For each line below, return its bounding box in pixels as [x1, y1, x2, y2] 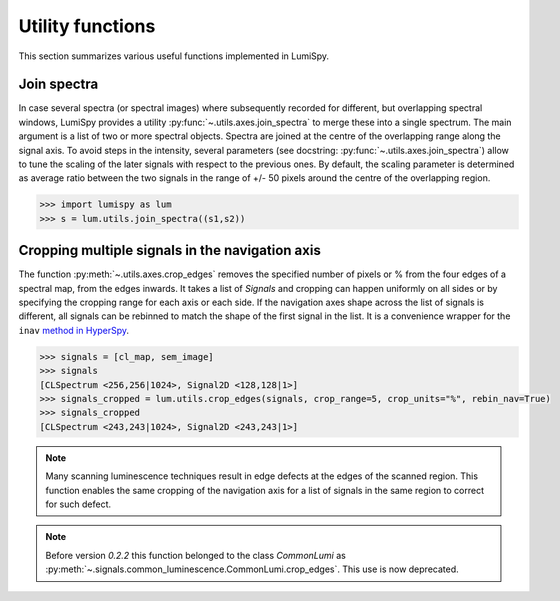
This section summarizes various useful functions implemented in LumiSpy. [18, 50, 330, 62]
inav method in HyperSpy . [18, 324, 130, 336]
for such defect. [45, 498, 112, 510]
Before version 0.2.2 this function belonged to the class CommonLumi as [45, 549, 347, 561]
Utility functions [18, 15, 156, 37]
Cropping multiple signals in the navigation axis [18, 242, 322, 259]
